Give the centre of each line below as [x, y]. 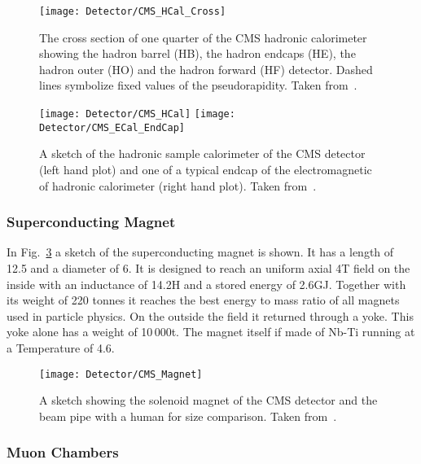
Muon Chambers [63, 452]
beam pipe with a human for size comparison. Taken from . [188, 416]
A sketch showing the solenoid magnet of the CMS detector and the [208, 400]
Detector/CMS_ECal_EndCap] [112, 127]
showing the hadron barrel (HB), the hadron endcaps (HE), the [197, 53]
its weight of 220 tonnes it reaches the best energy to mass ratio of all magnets [203, 300]
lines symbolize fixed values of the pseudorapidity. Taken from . [198, 85]
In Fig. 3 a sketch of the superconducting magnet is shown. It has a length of [200, 252]
